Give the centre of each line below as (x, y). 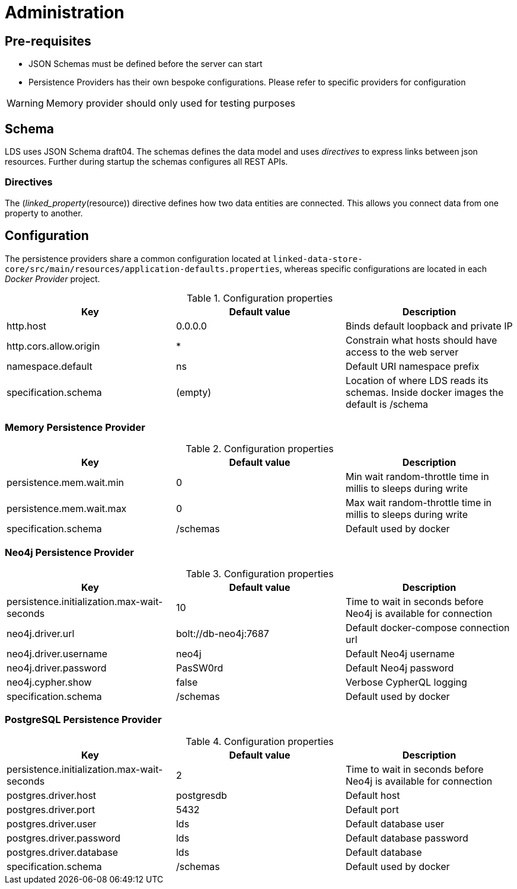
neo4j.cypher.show (49, 682)
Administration (65, 12)
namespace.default (50, 366)
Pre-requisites (48, 41)
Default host (373, 795)
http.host (27, 326)
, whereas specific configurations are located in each (383, 268)
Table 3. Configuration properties (260, 574)
